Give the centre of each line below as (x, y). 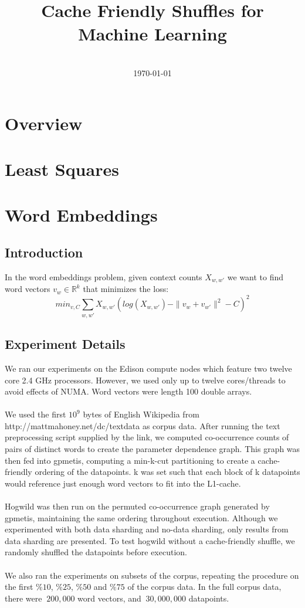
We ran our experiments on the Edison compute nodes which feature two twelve (148, 368)
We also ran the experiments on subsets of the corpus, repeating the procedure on (152, 575)
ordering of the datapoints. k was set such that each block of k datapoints (167, 472)
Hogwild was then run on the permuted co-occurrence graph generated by (137, 506)
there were (23, 598)
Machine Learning (152, 33)
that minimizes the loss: (126, 289)
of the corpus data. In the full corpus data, (204, 587)
